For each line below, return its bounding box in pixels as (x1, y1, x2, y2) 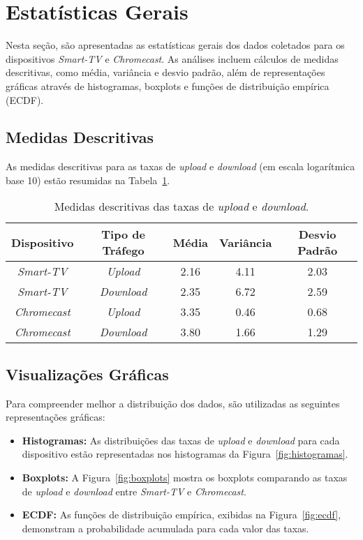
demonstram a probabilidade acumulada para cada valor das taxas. (22, 520, 309, 535)
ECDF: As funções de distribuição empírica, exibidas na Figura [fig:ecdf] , (22, 507, 341, 522)
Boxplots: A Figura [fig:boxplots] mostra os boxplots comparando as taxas (22, 470, 348, 485)
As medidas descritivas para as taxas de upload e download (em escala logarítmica (6, 159, 355, 174)
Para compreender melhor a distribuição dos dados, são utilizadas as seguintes (6, 396, 340, 410)
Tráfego (102, 242, 145, 259)
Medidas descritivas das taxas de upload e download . (54, 198, 309, 215)
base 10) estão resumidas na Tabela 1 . (6, 172, 170, 187)
